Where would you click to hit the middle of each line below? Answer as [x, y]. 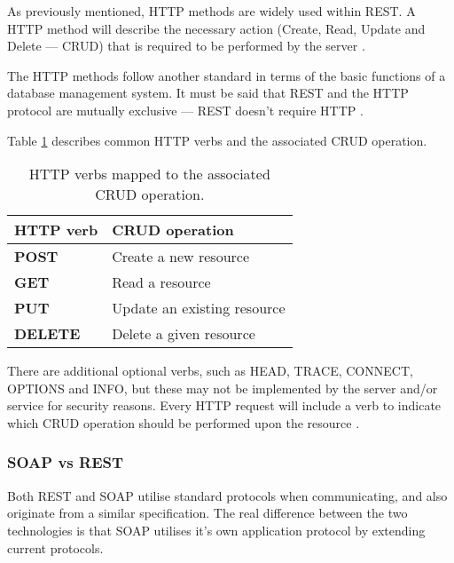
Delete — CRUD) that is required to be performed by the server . [186, 46]
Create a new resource [181, 257]
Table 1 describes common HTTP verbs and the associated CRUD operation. [217, 140]
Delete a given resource [184, 334]
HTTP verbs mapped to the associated [149, 174]
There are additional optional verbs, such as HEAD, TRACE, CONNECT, [210, 371]
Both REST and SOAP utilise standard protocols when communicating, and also [227, 495]
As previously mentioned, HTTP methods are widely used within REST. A [211, 11]
